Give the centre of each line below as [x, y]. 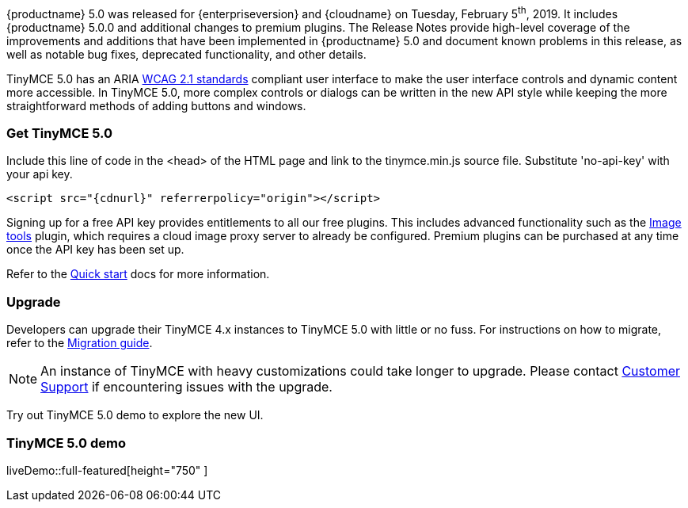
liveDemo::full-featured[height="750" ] [107, 470]
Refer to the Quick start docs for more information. [138, 274]
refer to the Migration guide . [80, 343]
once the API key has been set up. [95, 250]
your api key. [40, 174]
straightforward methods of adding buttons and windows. [156, 105]
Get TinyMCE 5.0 [60, 134]
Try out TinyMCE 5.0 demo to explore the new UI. [135, 415]
